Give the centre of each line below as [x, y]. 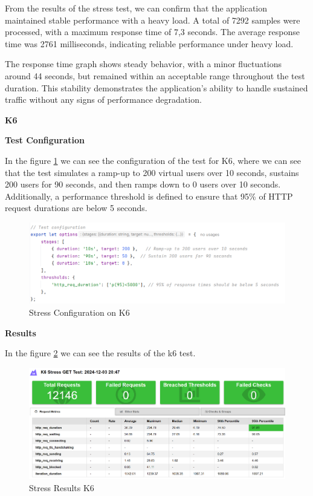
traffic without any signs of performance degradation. [103, 100]
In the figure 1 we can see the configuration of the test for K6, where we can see [153, 160]
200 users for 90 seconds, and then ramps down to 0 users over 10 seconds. [143, 184]
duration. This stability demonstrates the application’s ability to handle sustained [156, 87]
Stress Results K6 [62, 487]
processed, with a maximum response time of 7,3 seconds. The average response [152, 32]
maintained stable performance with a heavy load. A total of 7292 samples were [153, 20]
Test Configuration [45, 140]
